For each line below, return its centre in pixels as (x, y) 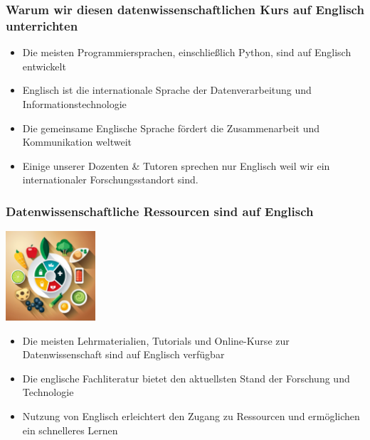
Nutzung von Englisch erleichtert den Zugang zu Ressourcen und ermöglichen (191, 416)
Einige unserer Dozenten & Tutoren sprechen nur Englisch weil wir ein (176, 165)
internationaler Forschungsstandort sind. (110, 179)
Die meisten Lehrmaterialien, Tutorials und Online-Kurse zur (156, 340)
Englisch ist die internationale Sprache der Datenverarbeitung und (167, 90)
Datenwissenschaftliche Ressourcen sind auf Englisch (160, 211)
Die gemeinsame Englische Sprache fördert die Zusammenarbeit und (171, 128)
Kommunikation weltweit (77, 142)
